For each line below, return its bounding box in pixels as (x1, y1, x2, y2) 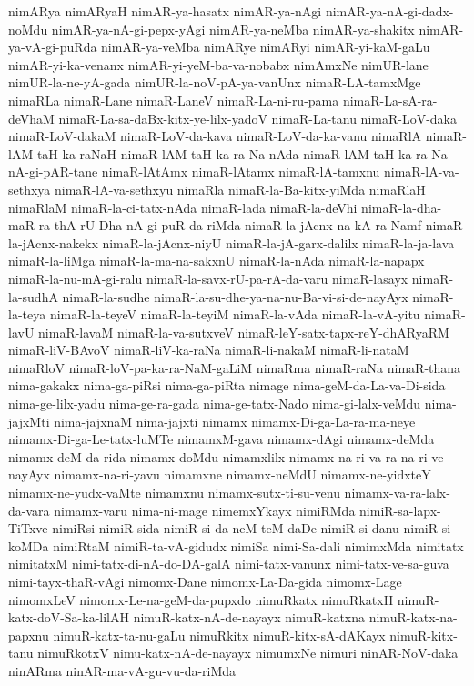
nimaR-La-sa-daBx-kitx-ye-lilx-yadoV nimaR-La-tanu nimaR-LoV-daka (58, 108, 457, 127)
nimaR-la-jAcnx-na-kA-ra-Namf (245, 216, 422, 235)
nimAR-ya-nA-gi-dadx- (325, 2, 454, 20)
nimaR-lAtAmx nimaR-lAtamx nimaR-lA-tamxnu (101, 162, 380, 181)
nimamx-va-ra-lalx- (344, 483, 450, 502)
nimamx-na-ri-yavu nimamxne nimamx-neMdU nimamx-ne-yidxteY (54, 465, 431, 484)
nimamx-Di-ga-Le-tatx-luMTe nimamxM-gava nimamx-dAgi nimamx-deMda (8, 429, 435, 449)
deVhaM (8, 108, 55, 127)
